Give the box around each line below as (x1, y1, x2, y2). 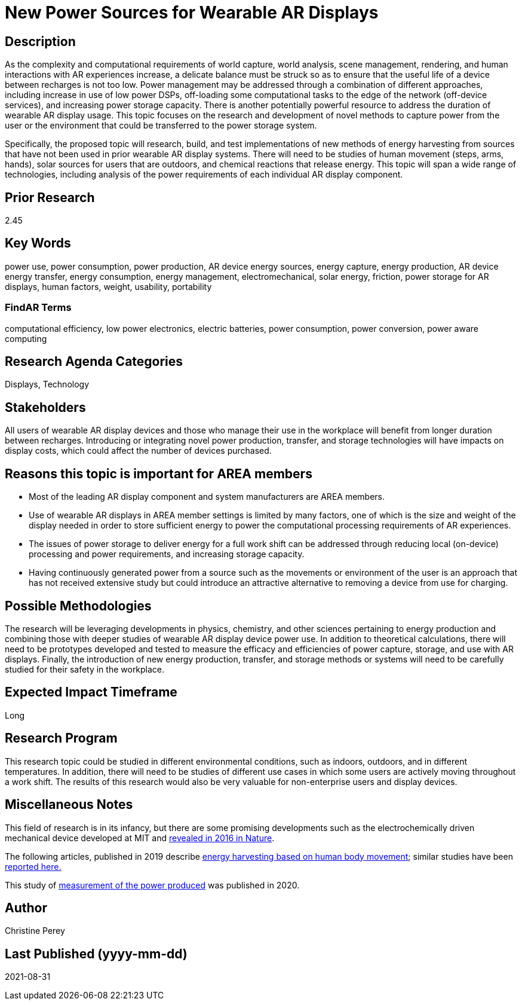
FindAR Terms (5, 301, 72, 314)
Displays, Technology (5, 379, 90, 390)
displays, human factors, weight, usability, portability (5, 281, 212, 292)
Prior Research (5, 190, 95, 205)
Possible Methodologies (5, 598, 152, 613)
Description (5, 33, 76, 49)
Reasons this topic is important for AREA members (5, 466, 312, 481)
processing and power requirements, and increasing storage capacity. (29, 549, 305, 560)
